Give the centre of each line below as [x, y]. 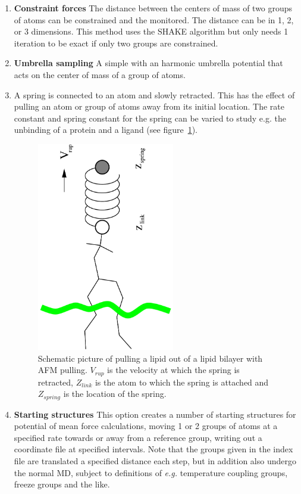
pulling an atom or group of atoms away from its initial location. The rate [149, 106]
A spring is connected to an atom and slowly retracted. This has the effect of [154, 94]
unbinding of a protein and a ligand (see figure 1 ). [106, 130]
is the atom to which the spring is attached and [182, 382]
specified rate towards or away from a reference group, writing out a [138, 437]
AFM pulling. [62, 370]
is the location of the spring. [115, 394]
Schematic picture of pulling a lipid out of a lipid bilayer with [150, 358]
